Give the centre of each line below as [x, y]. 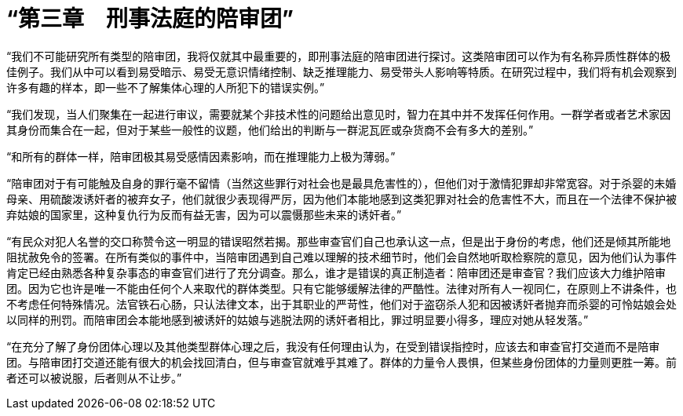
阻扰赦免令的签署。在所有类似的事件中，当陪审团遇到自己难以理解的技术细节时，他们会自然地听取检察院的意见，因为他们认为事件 [341, 257]
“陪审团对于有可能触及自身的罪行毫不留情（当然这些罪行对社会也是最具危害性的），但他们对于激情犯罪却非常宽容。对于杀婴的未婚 [341, 183]
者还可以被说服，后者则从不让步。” [94, 378]
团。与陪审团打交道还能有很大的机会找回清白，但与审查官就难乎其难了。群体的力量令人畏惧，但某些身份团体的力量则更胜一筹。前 [341, 362]
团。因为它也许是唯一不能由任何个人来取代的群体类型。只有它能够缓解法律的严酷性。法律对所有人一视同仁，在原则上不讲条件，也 [341, 288]
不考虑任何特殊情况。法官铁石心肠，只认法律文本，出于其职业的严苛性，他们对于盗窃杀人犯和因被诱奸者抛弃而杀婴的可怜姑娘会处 [341, 304]
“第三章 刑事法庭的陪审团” [150, 19]
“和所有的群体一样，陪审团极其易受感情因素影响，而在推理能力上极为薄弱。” [201, 156]
